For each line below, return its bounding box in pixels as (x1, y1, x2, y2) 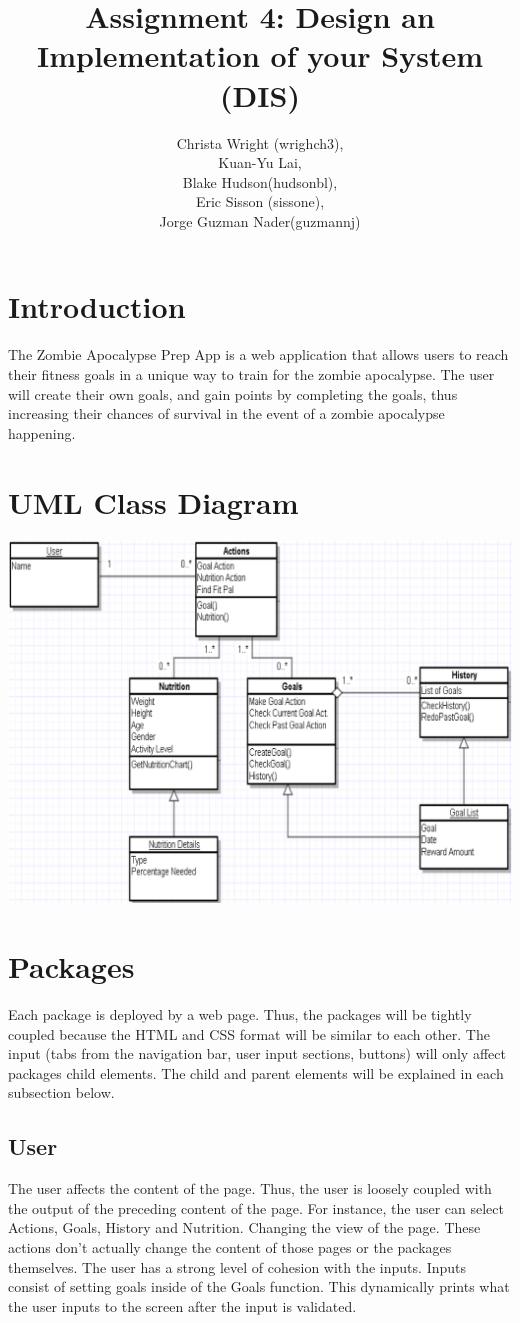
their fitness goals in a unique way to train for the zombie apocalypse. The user (8, 364, 495, 384)
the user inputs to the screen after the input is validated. (8, 1295, 357, 1316)
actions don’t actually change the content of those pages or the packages (8, 1236, 452, 1257)
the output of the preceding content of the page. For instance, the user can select (8, 1197, 504, 1218)
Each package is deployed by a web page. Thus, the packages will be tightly (8, 1003, 472, 1024)
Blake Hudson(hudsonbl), (182, 171, 338, 192)
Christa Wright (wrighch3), (176, 132, 344, 153)
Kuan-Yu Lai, (218, 152, 302, 173)
